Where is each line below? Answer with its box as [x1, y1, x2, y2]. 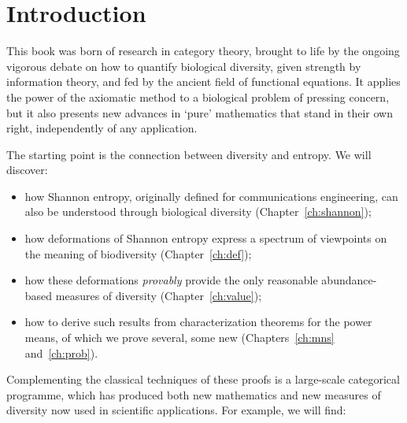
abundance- [321, 272, 377, 288]
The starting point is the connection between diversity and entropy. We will [6, 146, 372, 162]
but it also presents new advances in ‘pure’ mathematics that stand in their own [6, 104, 393, 121]
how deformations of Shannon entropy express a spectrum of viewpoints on [24, 230, 387, 247]
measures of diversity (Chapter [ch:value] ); [55, 287, 262, 303]
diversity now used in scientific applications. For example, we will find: [6, 402, 346, 418]
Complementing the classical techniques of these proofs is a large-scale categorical [6, 371, 400, 388]
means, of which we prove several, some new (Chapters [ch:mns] [24, 329, 335, 346]
